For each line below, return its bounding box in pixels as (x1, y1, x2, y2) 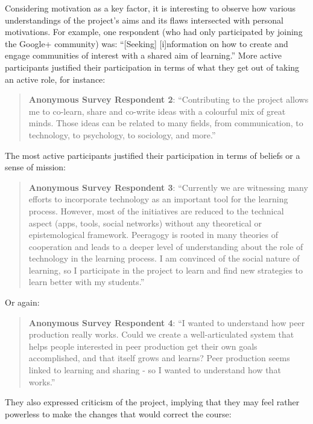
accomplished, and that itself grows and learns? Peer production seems (28, 352, 290, 364)
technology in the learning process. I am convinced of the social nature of (28, 252, 300, 265)
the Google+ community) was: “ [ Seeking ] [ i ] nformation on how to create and (5, 37, 288, 50)
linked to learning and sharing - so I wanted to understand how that (28, 364, 281, 376)
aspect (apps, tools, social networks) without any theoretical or (28, 216, 262, 229)
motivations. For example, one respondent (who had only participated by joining (5, 25, 303, 38)
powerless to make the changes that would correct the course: (5, 407, 232, 420)
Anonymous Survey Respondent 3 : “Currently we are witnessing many (28, 181, 308, 193)
